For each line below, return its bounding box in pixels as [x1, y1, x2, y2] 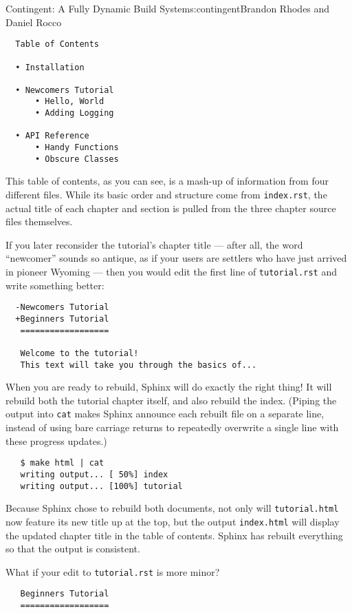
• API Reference [15, 131, 89, 141]
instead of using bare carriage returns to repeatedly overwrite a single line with [5, 420, 339, 435]
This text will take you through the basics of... [20, 360, 257, 370]
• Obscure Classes [34, 154, 119, 164]
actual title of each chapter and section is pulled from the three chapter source [5, 200, 336, 215]
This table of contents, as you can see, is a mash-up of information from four [5, 174, 329, 188]
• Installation [15, 62, 85, 72]
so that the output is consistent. [5, 541, 140, 556]
